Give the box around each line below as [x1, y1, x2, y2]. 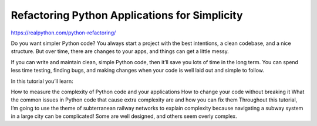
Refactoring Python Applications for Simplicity [11, 9, 243, 22]
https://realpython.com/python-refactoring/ [11, 29, 116, 36]
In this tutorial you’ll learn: [11, 78, 73, 85]
